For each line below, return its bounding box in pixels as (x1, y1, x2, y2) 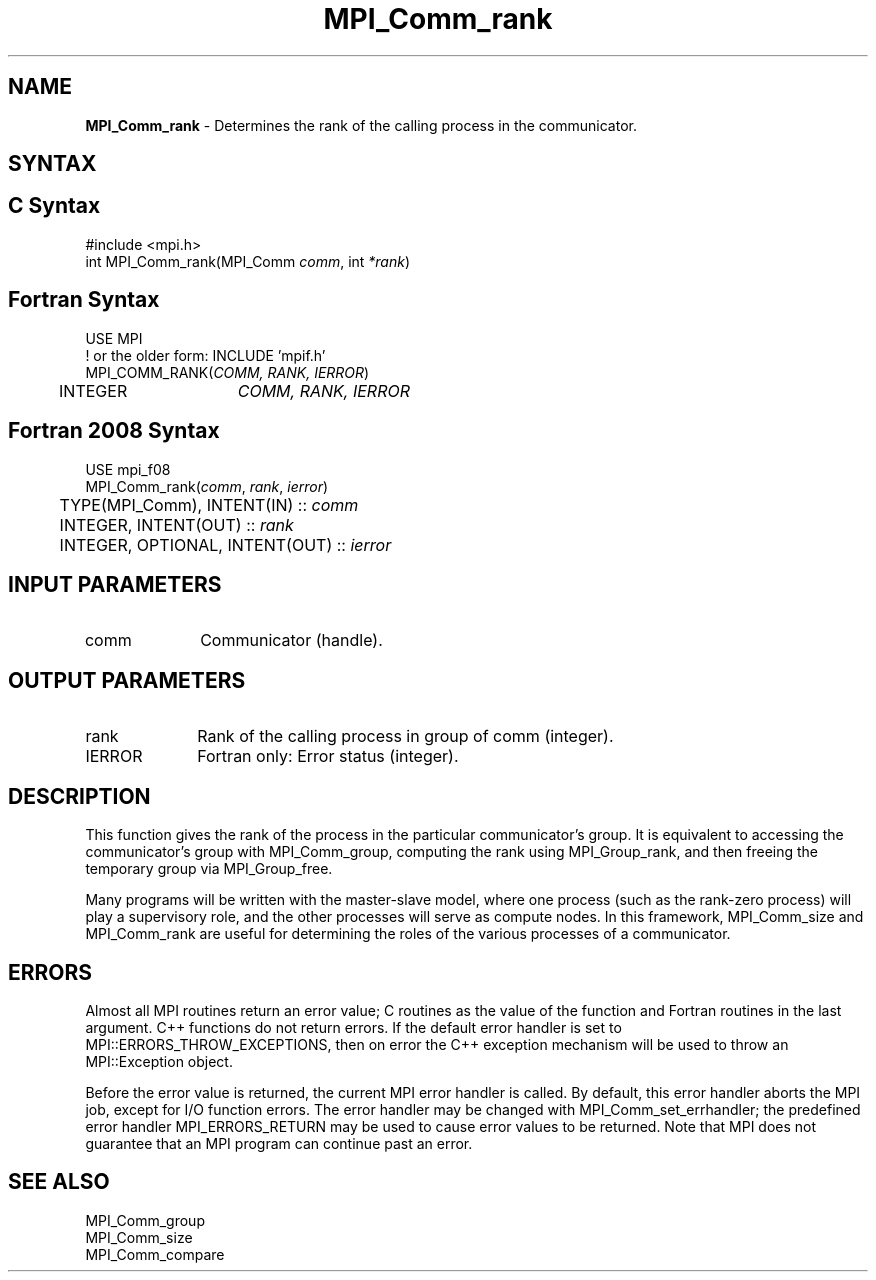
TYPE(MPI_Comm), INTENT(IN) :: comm (59, 494, 359, 515)
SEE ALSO (8, 1169, 110, 1195)
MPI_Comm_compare (85, 1245, 225, 1263)
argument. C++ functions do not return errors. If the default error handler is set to (85, 1018, 622, 1036)
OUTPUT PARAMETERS (8, 667, 246, 693)
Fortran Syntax (8, 287, 160, 313)
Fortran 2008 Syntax (8, 418, 220, 444)
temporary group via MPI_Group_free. (85, 860, 333, 878)
